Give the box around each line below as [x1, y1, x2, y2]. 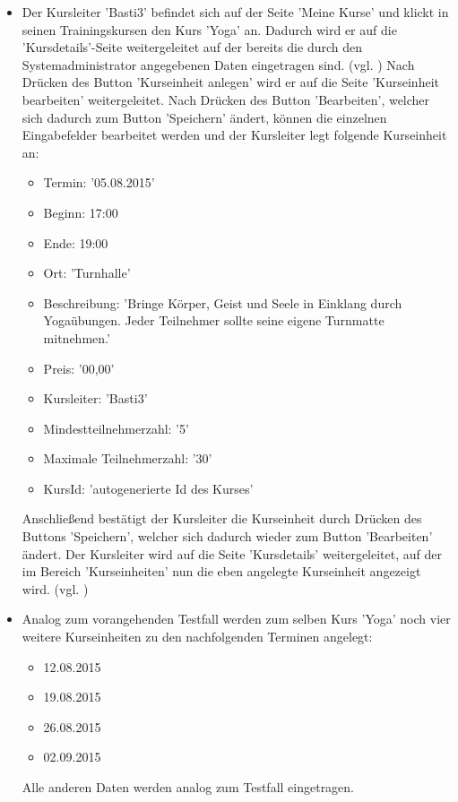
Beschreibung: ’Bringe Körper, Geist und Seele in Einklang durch [43, 293, 402, 312]
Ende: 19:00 [43, 233, 108, 252]
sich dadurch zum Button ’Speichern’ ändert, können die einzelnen [22, 108, 387, 126]
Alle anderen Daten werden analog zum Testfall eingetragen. [22, 778, 355, 796]
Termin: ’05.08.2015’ [43, 173, 155, 192]
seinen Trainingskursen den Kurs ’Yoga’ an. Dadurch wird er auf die [22, 20, 397, 39]
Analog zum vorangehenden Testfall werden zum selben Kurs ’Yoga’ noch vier [22, 609, 451, 628]
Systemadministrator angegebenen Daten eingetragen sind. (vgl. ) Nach [22, 55, 415, 73]
